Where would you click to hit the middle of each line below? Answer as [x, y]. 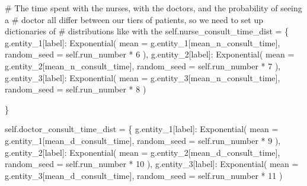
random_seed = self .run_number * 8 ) [76, 89]
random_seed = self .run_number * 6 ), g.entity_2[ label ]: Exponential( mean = [150, 54]
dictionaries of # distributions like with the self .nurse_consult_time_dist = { [147, 31]
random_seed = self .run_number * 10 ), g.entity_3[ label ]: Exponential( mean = [152, 164]
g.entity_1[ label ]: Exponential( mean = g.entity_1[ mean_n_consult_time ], [143, 42]
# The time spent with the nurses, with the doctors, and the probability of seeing [153, 8]
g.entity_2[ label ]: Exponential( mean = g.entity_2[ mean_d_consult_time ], [143, 152]
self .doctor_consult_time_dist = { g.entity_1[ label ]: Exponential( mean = [142, 129]
